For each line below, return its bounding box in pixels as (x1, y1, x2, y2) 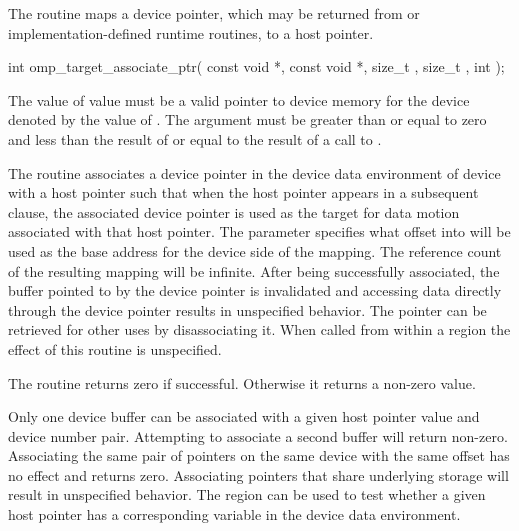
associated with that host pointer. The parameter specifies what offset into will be (8, 221, 511, 242)
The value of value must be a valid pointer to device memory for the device (8, 89, 470, 110)
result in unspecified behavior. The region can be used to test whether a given (8, 484, 486, 505)
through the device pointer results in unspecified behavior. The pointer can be (8, 299, 487, 320)
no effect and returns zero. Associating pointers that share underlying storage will (8, 464, 509, 485)
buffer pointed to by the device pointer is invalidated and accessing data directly (8, 280, 502, 301)
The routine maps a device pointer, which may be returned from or (8, 3, 420, 23)
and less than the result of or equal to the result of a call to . (8, 128, 382, 149)
